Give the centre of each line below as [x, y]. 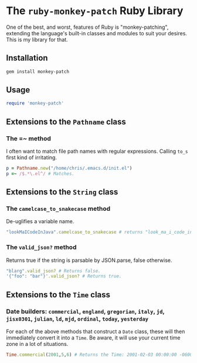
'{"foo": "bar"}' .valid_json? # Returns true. [64, 276]
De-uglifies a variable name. [40, 221]
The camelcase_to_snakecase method [58, 209]
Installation [27, 58]
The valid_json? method [41, 247]
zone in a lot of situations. [37, 344]
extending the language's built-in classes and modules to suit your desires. [97, 33]
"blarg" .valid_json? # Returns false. [53, 271]
